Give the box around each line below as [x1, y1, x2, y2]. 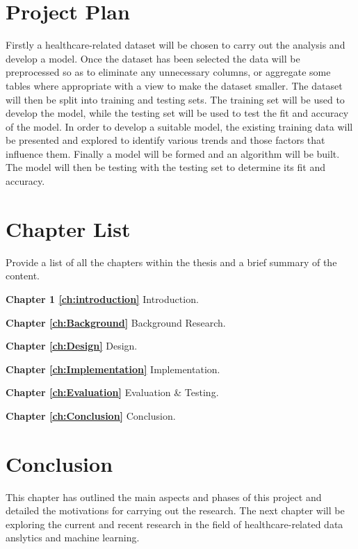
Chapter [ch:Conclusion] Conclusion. [6, 408, 176, 423]
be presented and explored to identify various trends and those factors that [6, 133, 325, 147]
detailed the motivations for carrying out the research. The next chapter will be [6, 503, 345, 518]
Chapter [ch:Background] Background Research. [6, 315, 226, 329]
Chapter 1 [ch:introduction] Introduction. [6, 291, 199, 306]
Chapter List [6, 214, 131, 243]
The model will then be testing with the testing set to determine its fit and [6, 160, 325, 174]
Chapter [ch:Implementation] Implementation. [6, 361, 220, 376]
